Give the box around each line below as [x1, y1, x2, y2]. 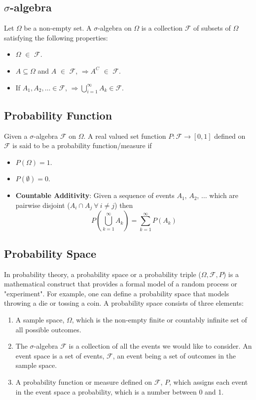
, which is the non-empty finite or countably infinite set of [72, 314, 247, 324]
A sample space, [15, 314, 65, 324]
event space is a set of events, [15, 350, 105, 360]
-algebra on [98, 23, 132, 33]
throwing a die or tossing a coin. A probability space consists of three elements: [4, 298, 244, 308]
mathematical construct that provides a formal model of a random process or [4, 279, 237, 289]
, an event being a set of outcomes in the [112, 350, 236, 360]
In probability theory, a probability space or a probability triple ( [4, 269, 201, 279]
